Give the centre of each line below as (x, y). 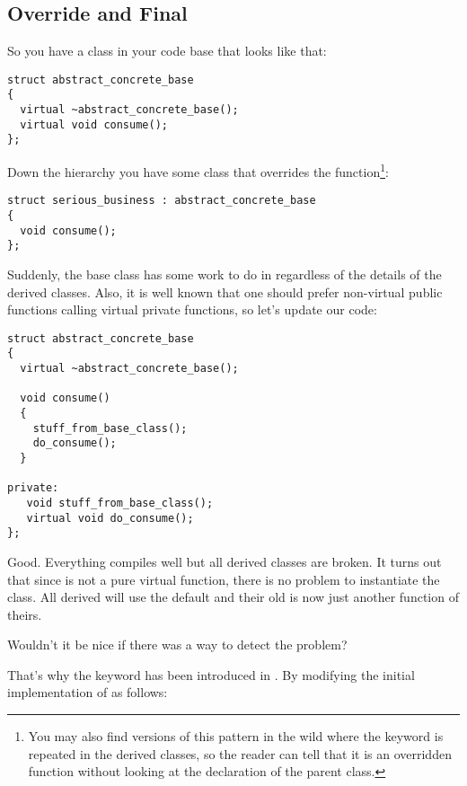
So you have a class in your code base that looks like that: (167, 51)
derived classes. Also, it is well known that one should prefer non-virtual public (225, 291)
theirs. (25, 614)
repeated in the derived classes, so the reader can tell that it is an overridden (240, 753)
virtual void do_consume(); (110, 518)
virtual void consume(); (94, 124)
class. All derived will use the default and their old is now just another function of (233, 597)
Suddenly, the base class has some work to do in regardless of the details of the (225, 274)
